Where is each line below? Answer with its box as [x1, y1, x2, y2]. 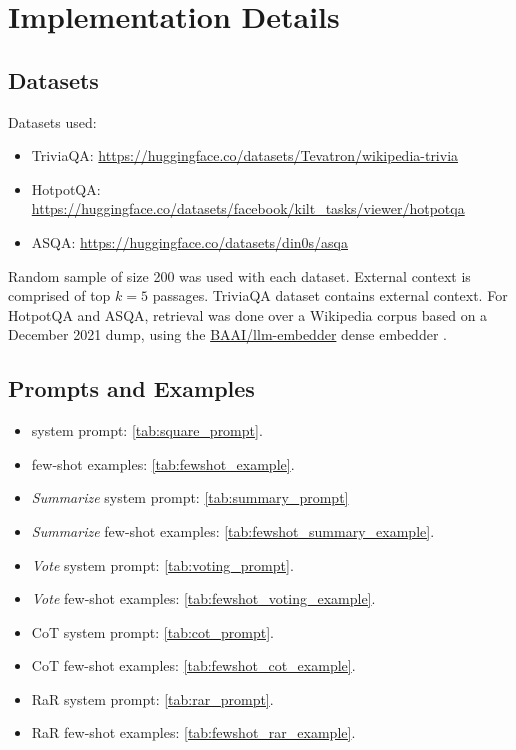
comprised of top [8, 285, 111, 306]
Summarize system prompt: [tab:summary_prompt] [31, 487, 349, 508]
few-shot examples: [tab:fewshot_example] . [31, 453, 295, 474]
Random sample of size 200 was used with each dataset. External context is [8, 265, 471, 286]
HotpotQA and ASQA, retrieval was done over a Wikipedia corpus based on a [8, 304, 488, 325]
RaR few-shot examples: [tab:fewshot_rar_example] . [31, 722, 356, 743]
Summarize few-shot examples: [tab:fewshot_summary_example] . [31, 520, 435, 541]
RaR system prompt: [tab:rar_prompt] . [31, 688, 274, 709]
